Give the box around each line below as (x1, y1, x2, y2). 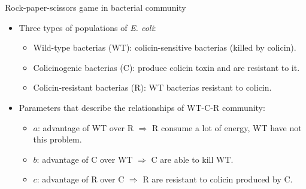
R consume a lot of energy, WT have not (152, 121, 302, 134)
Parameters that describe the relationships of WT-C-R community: (19, 101, 265, 113)
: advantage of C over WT (37, 153, 133, 165)
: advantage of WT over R (38, 121, 134, 134)
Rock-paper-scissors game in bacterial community (5, 1, 186, 13)
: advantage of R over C (37, 173, 125, 185)
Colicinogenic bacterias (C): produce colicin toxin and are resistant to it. (33, 61, 300, 73)
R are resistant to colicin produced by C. (143, 173, 293, 185)
